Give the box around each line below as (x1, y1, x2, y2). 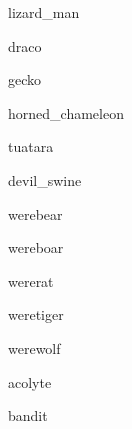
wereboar (8, 237, 64, 258)
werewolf (8, 337, 61, 358)
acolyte (8, 371, 52, 392)
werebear (8, 203, 63, 224)
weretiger (8, 304, 64, 325)
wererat (8, 270, 54, 291)
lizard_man (8, 2, 80, 22)
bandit (8, 405, 48, 426)
